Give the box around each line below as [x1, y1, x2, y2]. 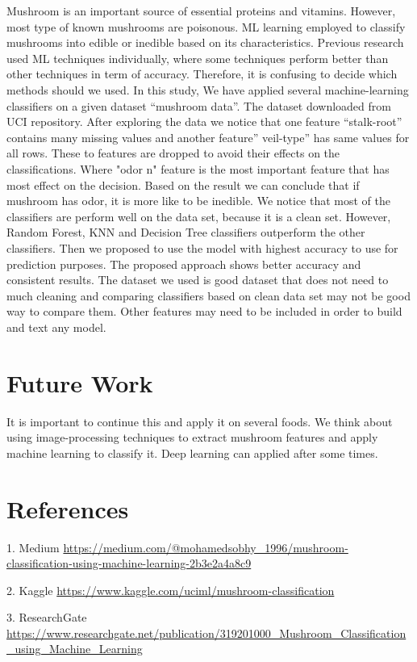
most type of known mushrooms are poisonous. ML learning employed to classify [6, 18, 406, 35]
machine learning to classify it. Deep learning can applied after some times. [6, 444, 378, 461]
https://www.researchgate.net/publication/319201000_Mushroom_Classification [6, 624, 407, 641]
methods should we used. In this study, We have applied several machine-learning [6, 81, 409, 98]
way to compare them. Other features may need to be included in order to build [6, 303, 402, 320]
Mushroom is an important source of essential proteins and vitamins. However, [6, 2, 396, 19]
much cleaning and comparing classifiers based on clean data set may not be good [6, 287, 411, 304]
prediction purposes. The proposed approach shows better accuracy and [6, 255, 361, 272]
